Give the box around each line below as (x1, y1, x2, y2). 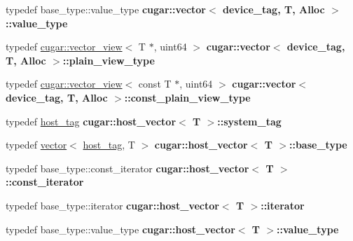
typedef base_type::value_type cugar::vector (6, 2, 206, 16)
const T (138, 76, 172, 91)
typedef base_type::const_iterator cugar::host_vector (6, 160, 249, 175)
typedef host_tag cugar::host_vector (6, 113, 176, 128)
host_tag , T (83, 137, 135, 152)
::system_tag (217, 113, 282, 128)
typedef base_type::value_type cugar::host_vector (6, 221, 235, 236)
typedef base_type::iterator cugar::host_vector (6, 198, 219, 212)
